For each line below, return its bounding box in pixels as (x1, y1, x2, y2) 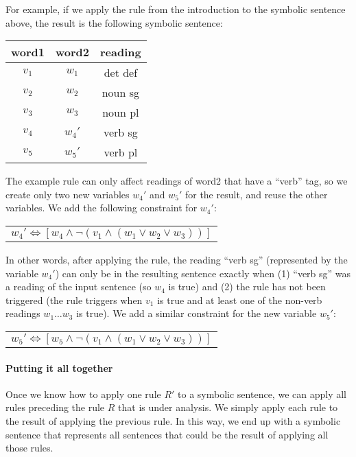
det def (104, 65, 138, 81)
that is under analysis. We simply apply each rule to (118, 400, 338, 414)
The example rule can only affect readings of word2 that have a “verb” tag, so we (5, 174, 348, 188)
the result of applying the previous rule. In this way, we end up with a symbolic (5, 413, 341, 427)
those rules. (5, 441, 54, 455)
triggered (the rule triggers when (5, 292, 143, 307)
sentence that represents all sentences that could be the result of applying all (5, 427, 329, 441)
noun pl (102, 104, 139, 121)
